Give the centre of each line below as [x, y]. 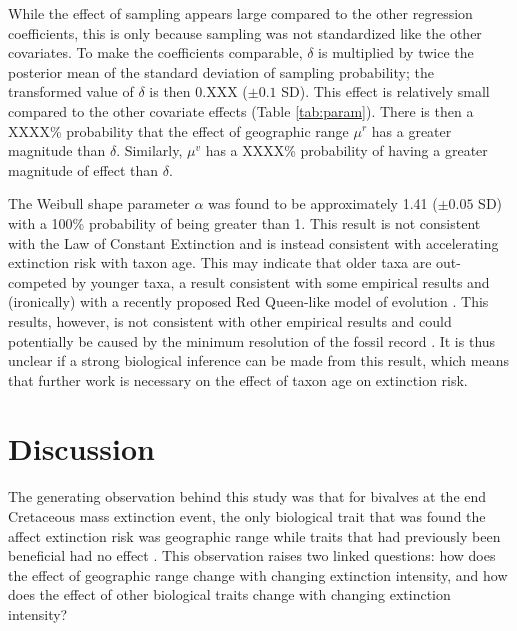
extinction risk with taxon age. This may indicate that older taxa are [220, 262]
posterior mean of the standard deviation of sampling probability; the [221, 71]
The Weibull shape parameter [99, 203]
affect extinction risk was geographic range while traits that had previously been [254, 535]
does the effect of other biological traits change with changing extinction [229, 594]
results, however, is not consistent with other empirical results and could [230, 320]
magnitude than [57, 150]
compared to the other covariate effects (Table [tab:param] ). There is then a [241, 110]
